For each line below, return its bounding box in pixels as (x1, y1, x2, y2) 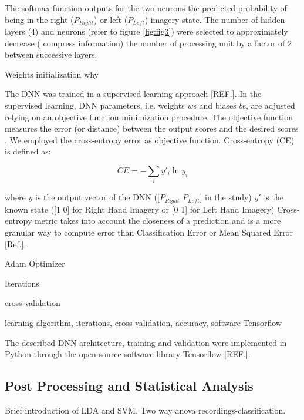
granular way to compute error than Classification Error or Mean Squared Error (5, 226, 293, 238)
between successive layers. (5, 48, 97, 61)
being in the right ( (5, 13, 74, 25)
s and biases (193, 99, 237, 112)
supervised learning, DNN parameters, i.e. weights (5, 99, 185, 112)
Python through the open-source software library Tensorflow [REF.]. (5, 348, 251, 360)
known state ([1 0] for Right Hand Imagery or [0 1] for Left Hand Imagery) (5, 203, 275, 215)
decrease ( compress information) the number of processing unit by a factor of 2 (5, 36, 292, 49)
